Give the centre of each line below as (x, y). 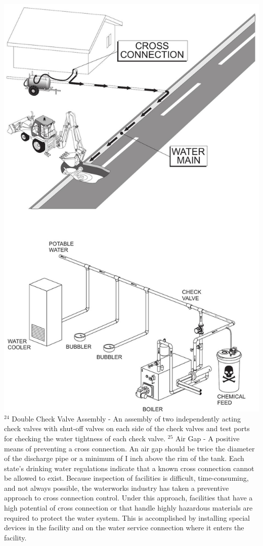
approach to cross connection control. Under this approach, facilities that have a (128, 498)
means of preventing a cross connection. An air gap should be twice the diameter (129, 448)
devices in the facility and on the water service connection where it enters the (124, 528)
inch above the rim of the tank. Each (187, 458)
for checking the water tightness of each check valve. (85, 438)
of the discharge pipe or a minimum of (63, 458)
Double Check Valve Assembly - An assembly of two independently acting (126, 418)
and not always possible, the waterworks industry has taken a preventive (117, 488)
